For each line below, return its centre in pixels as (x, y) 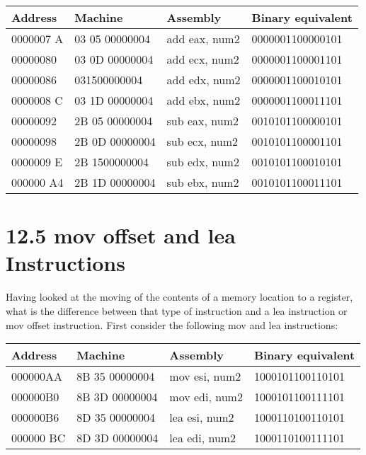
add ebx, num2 (204, 100)
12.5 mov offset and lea (121, 235)
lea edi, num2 (203, 438)
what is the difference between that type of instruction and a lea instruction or (177, 310)
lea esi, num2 (202, 417)
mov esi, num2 (205, 376)
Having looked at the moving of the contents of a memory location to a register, (179, 297)
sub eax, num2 (202, 121)
